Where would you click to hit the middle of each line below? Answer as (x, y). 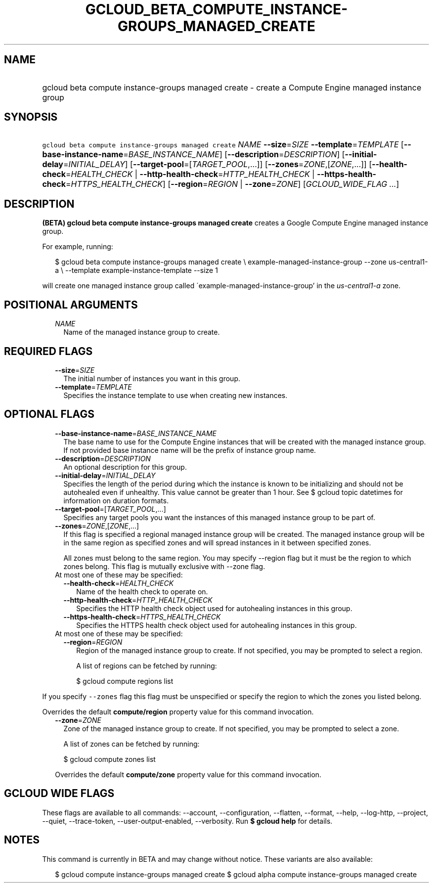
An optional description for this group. (125, 467)
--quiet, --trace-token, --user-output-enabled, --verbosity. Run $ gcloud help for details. (187, 821)
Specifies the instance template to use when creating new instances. (175, 395)
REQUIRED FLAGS (48, 351)
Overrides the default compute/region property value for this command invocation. (178, 711)
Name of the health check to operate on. (142, 591)
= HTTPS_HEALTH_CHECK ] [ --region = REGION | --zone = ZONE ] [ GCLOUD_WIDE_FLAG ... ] (233, 184)
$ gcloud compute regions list (125, 681)
